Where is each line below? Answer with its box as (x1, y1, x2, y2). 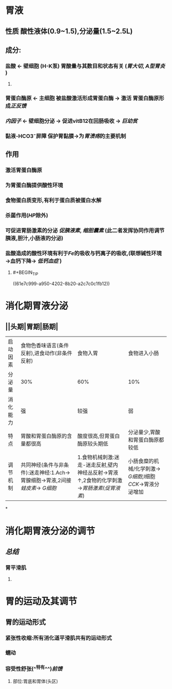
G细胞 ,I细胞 (127, 473, 156, 480)
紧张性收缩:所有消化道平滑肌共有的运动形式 (5, 634, 112, 641)
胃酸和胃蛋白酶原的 (20, 433, 67, 440)
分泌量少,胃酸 (127, 429, 161, 436)
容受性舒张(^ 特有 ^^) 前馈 (5, 664, 63, 673)
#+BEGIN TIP (12, 269, 38, 277)
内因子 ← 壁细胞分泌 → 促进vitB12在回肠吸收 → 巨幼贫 (5, 118, 138, 125)
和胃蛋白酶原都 (127, 436, 164, 443)
